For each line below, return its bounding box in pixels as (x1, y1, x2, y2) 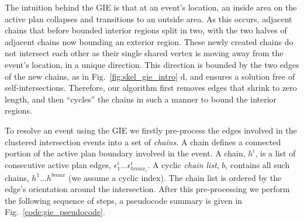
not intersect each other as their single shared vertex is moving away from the (5, 47, 284, 59)
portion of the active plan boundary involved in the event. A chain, (5, 147, 246, 159)
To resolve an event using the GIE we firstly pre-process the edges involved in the (5, 124, 297, 136)
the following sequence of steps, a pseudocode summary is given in (5, 194, 243, 206)
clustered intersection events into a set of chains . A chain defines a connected (5, 135, 281, 148)
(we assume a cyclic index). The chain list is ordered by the (68, 171, 282, 183)
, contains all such (225, 158, 290, 170)
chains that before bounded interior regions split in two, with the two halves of (5, 24, 287, 36)
